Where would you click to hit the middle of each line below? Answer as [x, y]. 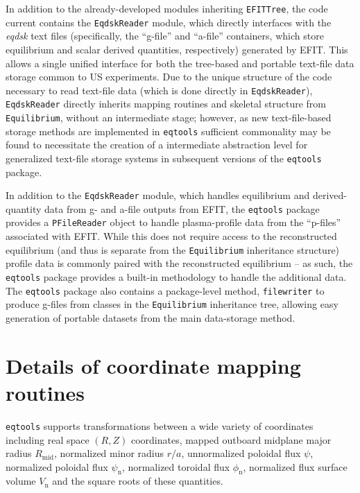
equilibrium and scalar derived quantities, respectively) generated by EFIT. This [177, 49]
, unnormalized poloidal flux [241, 453]
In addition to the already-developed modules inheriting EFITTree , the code [167, 8]
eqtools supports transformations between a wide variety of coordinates [160, 425]
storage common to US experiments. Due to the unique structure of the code [169, 77]
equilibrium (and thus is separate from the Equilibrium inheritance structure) [173, 249]
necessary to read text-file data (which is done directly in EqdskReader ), [159, 90]
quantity [24, 208]
